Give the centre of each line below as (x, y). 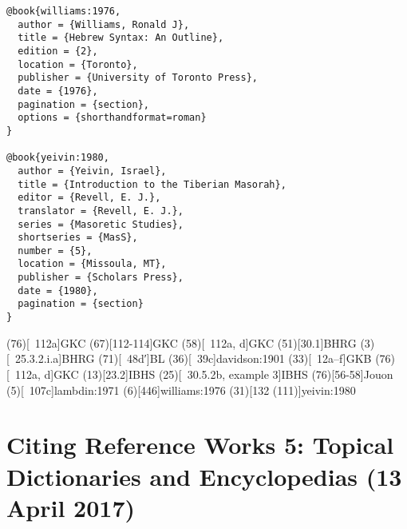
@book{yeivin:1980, (58, 158)
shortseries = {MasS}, (78, 238)
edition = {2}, (58, 51)
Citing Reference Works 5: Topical (200, 445)
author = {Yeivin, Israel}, (92, 171)
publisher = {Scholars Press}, (101, 278)
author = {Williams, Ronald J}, (104, 24)
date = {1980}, (58, 290)
